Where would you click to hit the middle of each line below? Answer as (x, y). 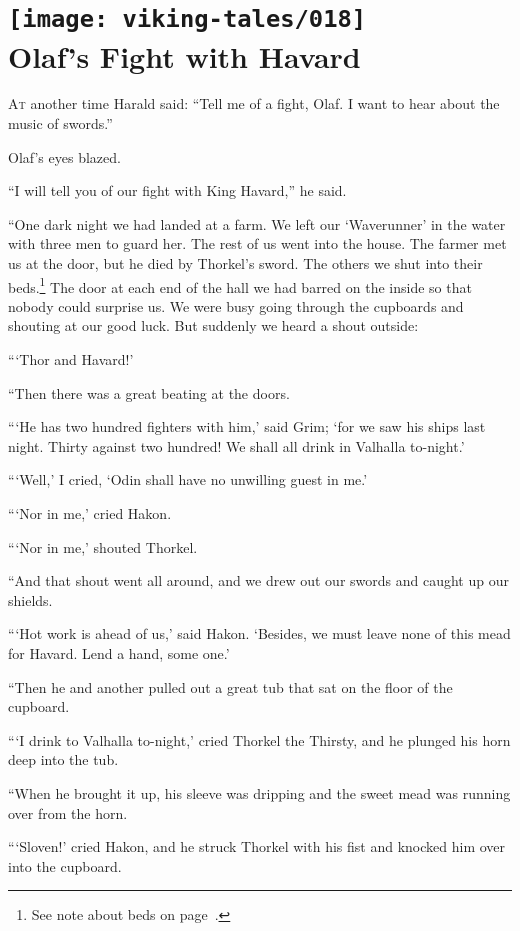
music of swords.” (60, 123)
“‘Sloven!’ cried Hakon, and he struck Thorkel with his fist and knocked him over (257, 846)
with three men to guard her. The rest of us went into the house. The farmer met (257, 243)
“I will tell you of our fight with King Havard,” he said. (177, 190)
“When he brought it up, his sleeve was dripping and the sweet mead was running (259, 792)
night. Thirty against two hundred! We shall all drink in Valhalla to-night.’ (236, 445)
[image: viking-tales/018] (187, 19)
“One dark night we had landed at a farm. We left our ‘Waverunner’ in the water (257, 223)
